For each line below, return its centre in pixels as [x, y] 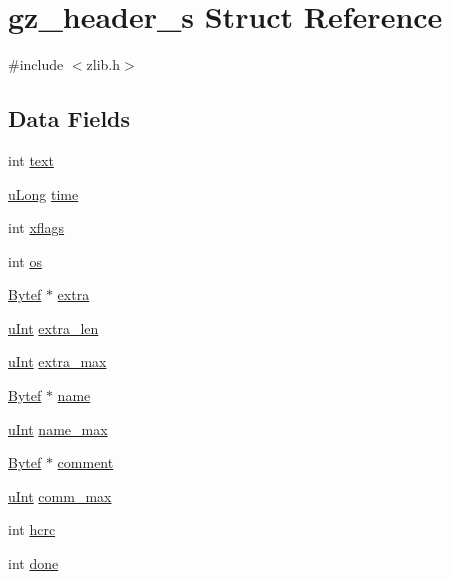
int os [25, 260]
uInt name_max [58, 428]
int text [31, 159]
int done [33, 563]
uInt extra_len [53, 327]
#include [36, 64]
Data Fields [69, 118]
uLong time [43, 193]
